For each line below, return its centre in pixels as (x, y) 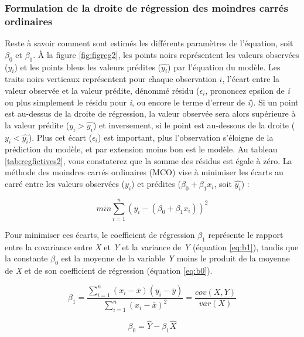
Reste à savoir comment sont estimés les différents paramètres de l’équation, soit (149, 43)
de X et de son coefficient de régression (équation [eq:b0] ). (109, 270)
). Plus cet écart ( (60, 137)
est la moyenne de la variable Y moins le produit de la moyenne (175, 258)
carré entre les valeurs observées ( (65, 184)
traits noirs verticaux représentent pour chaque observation (111, 79)
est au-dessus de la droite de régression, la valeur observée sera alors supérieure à (150, 113)
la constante (26, 258)
